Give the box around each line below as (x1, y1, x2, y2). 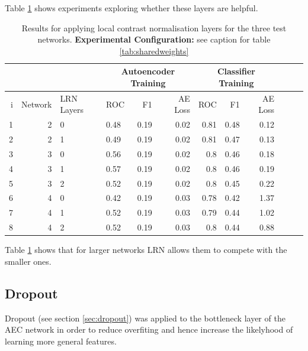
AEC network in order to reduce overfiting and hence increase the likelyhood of (5, 323, 293, 336)
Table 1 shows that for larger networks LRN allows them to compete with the (5, 243, 287, 256)
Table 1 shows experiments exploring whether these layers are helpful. (5, 2, 258, 14)
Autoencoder (121, 65, 175, 77)
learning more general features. (5, 334, 117, 347)
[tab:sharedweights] (119, 44, 189, 57)
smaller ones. (5, 255, 52, 267)
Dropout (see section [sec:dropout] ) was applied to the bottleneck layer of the (5, 311, 285, 324)
